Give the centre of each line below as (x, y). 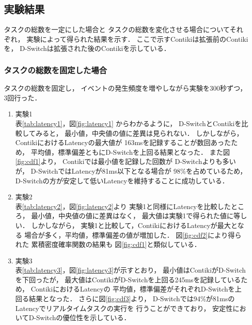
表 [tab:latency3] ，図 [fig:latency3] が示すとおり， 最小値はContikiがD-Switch (131, 270)
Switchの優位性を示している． (83, 317)
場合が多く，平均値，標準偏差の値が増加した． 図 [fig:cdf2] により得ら (133, 235)
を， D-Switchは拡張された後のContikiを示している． (87, 48)
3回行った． (23, 97)
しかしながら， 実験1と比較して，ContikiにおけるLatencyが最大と (134, 225)
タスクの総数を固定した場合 (55, 70)
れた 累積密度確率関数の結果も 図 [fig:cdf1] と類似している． (108, 244)
